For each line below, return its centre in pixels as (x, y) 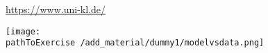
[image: (23, 31)
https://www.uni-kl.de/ (56, 9)
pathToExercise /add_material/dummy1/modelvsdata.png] (135, 43)
